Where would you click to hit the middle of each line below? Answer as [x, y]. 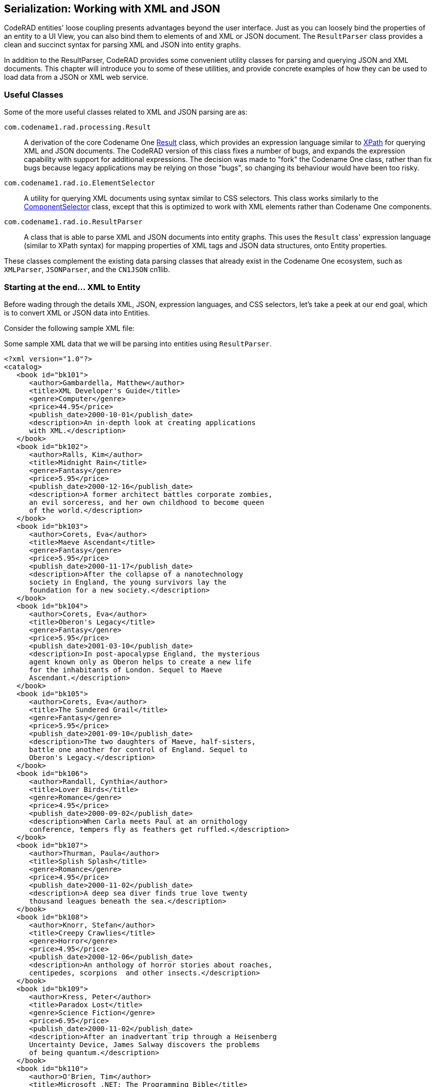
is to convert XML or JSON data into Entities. [77, 312]
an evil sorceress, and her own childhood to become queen [147, 502]
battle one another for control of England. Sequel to [138, 749]
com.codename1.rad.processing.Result [78, 127]
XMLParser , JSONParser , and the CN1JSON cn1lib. [87, 270]
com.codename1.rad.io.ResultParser [73, 222]
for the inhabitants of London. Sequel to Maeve [126, 670]
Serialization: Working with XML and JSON [112, 9]
